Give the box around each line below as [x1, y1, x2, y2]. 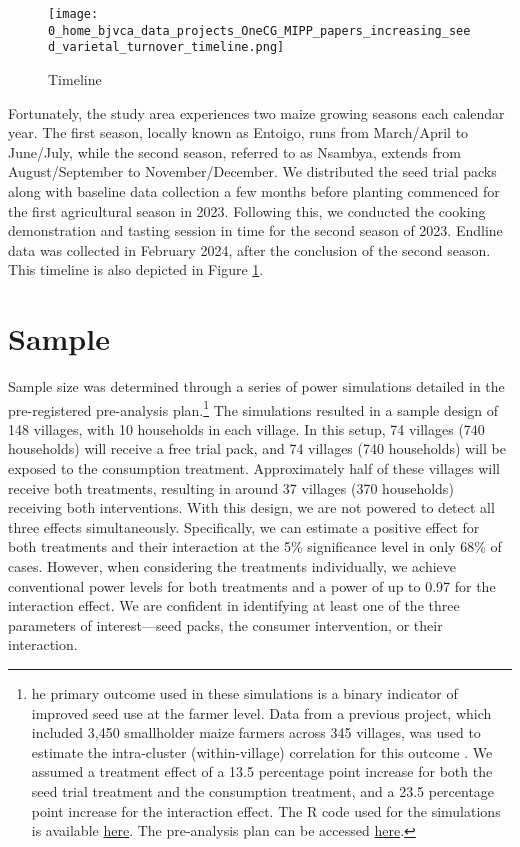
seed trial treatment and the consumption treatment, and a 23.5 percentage [31, 780, 495, 801]
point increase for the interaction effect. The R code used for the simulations [31, 800, 501, 821]
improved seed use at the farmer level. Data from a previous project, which [31, 702, 492, 723]
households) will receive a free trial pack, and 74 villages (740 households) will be [8, 438, 506, 459]
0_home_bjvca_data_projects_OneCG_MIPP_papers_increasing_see [48, 23, 471, 38]
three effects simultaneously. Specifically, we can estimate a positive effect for [8, 516, 480, 537]
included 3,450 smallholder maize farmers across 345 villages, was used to [31, 722, 481, 743]
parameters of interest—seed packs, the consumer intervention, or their [8, 614, 443, 635]
